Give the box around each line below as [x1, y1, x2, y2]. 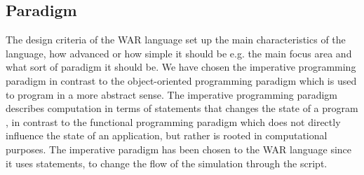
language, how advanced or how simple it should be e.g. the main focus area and [6, 45, 352, 60]
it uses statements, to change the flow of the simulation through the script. [6, 155, 328, 170]
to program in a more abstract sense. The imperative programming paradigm [6, 87, 338, 101]
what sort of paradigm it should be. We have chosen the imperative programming [6, 59, 356, 74]
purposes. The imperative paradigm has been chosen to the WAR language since [6, 141, 352, 156]
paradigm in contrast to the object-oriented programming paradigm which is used [6, 73, 357, 87]
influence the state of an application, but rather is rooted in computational [6, 128, 328, 143]
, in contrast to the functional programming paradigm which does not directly [6, 114, 341, 129]
